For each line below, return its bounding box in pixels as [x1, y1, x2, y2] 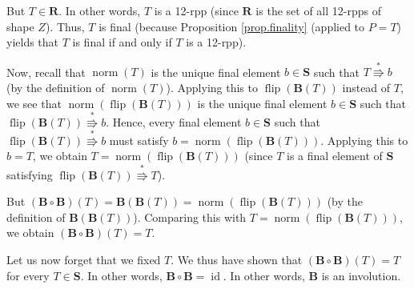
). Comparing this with [133, 208, 247, 225]
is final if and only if [72, 34, 172, 50]
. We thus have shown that [171, 251, 303, 267]
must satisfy [109, 131, 169, 148]
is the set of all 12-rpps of [255, 2, 381, 18]
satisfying [6, 166, 53, 183]
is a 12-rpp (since [154, 2, 239, 18]
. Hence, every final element [106, 113, 242, 130]
